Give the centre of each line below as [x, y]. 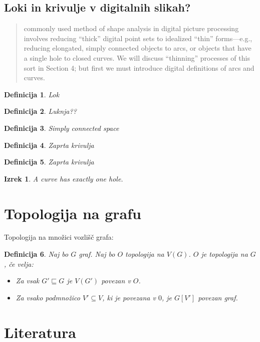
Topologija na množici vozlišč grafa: [59, 237]
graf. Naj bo [97, 254]
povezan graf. [218, 297]
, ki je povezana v [129, 297]
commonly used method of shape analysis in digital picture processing [131, 28]
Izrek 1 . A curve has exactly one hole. [64, 178]
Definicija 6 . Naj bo [36, 254]
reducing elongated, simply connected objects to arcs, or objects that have [138, 48]
